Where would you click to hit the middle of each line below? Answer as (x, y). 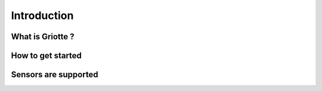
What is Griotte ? (43, 37)
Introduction (42, 15)
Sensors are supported (55, 75)
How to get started (46, 56)
